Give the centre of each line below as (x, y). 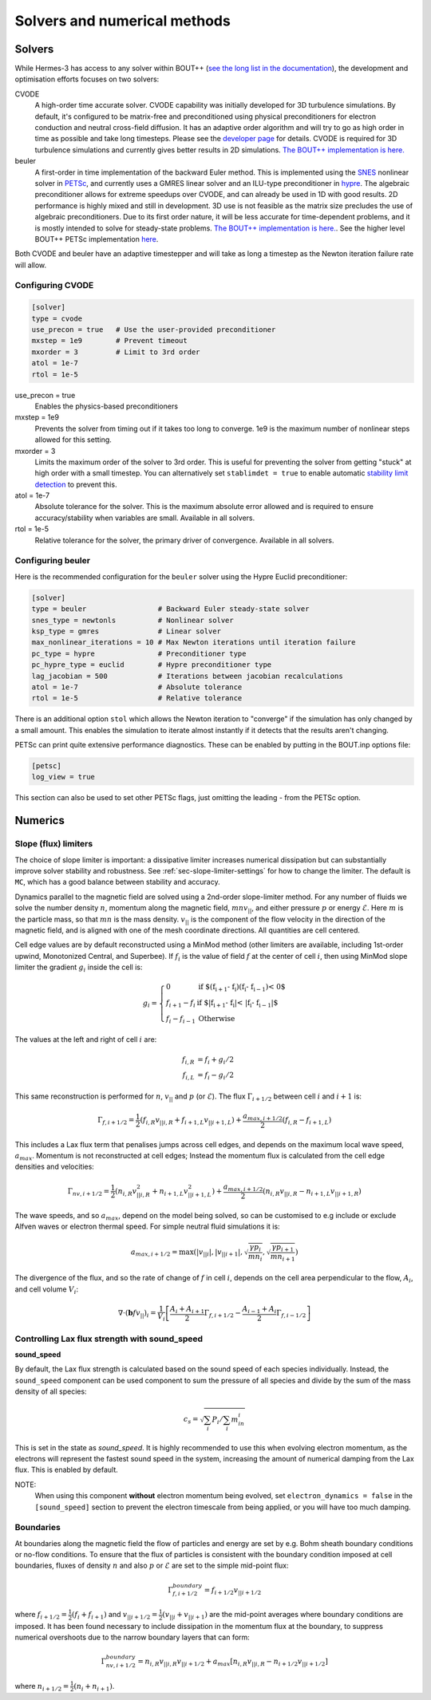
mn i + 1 (283, 1258)
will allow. (31, 265)
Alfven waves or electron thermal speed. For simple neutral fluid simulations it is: (147, 1227)
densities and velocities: (55, 1167)
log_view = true (63, 777)
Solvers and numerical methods (123, 21)
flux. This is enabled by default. (67, 1470)
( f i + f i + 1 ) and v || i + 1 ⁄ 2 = (115, 1615)
